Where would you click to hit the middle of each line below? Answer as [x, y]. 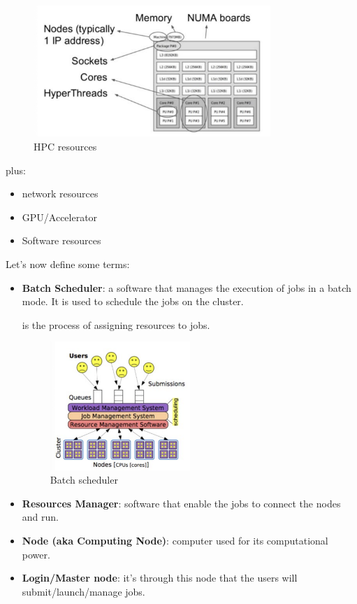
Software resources [61, 240]
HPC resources [65, 147]
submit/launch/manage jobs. [83, 591]
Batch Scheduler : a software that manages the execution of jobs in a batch [187, 287]
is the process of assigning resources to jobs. [116, 324]
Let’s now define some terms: [68, 264]
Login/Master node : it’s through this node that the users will [160, 578]
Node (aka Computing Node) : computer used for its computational [175, 540]
